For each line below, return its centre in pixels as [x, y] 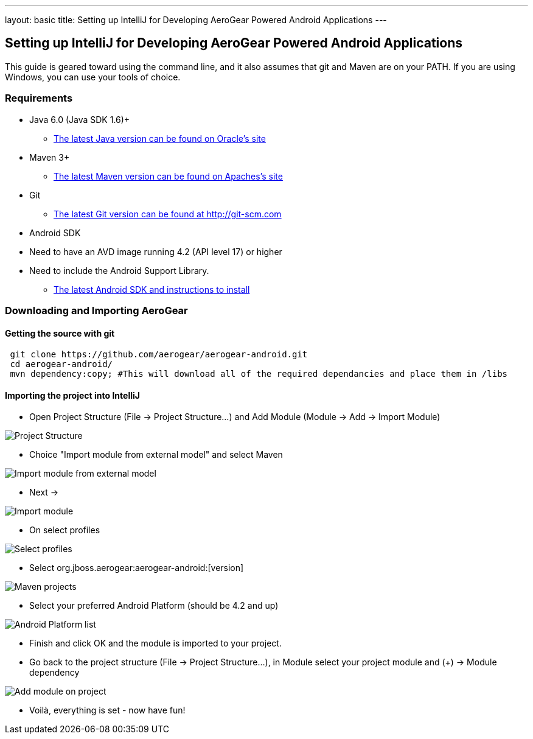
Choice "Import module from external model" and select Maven [156, 455]
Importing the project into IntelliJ [72, 395]
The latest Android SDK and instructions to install [152, 289]
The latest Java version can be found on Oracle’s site [160, 138]
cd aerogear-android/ [61, 364]
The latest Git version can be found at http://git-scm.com [168, 214]
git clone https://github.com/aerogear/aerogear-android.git [159, 355]
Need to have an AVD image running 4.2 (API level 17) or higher [156, 251]
